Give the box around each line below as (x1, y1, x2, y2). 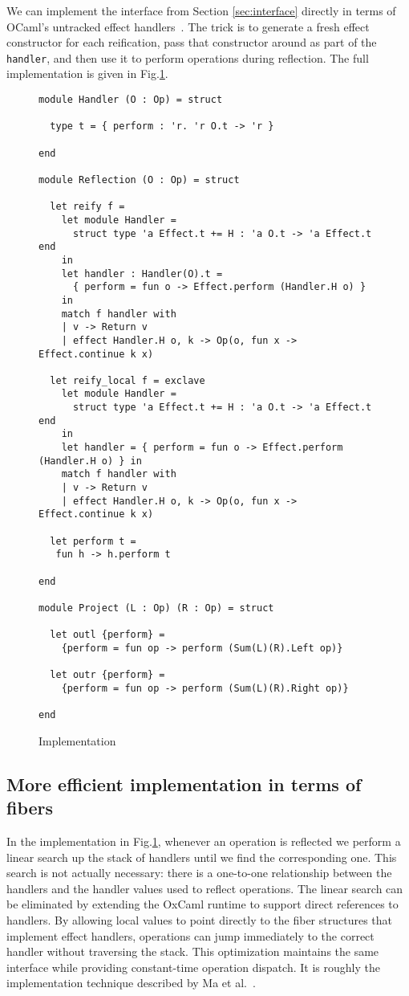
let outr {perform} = (50, 669, 165, 681)
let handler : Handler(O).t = (61, 267, 223, 280)
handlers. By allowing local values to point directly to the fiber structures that (6, 912, 392, 929)
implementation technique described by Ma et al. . (6, 974, 256, 991)
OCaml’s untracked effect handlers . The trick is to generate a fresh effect (6, 18, 370, 35)
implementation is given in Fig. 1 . (6, 65, 168, 82)
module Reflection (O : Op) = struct (38, 173, 240, 186)
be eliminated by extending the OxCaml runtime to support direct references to (6, 896, 399, 912)
